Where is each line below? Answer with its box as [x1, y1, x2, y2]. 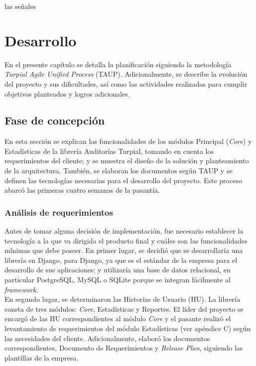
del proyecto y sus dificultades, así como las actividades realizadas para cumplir [4, 78, 248, 89]
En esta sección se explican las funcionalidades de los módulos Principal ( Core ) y [4, 136, 252, 146]
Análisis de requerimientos [4, 206, 113, 218]
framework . [4, 284, 38, 294]
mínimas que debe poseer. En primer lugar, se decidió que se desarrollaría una [4, 245, 243, 255]
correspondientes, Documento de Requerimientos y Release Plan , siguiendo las [4, 343, 243, 353]
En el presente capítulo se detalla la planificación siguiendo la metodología [4, 59, 232, 69]
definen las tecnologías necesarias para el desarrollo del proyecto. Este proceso [4, 175, 242, 185]
